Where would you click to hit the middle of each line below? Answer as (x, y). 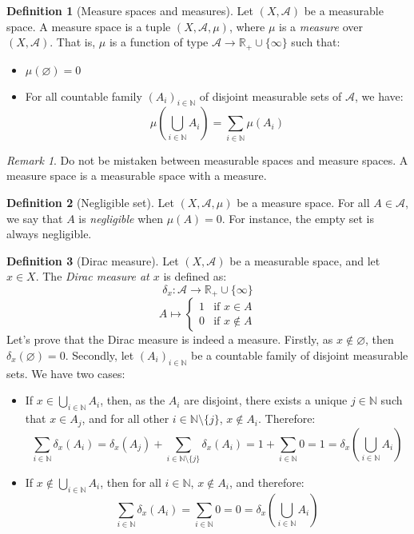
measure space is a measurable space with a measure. (137, 175)
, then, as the (133, 400)
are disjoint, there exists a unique (266, 400)
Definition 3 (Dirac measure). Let (93, 260)
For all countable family (84, 96)
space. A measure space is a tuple (89, 26)
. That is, (73, 42)
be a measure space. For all (303, 202)
